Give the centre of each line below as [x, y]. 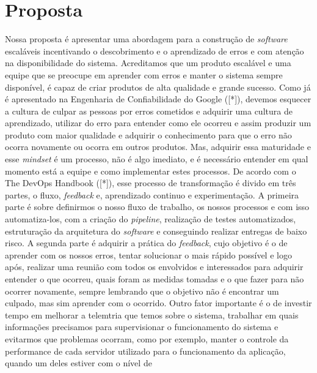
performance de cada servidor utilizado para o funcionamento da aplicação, [145, 351]
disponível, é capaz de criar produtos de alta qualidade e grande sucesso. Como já [158, 87]
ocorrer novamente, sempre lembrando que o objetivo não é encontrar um [142, 291]
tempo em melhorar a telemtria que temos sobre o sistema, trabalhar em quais [152, 315]
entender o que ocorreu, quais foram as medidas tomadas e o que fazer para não [155, 279]
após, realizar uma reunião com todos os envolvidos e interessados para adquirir [154, 267]
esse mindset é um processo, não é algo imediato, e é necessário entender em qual [157, 159]
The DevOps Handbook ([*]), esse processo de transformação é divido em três [151, 183]
